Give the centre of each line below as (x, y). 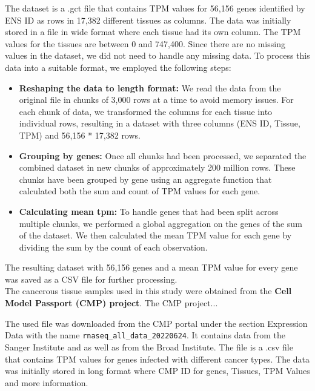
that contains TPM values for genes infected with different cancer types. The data (157, 359)
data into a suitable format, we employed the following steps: (118, 67)
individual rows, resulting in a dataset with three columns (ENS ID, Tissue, (160, 123)
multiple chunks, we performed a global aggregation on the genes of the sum (161, 223)
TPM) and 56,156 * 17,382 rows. (80, 135)
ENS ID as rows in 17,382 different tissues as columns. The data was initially (148, 20)
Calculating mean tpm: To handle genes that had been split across (149, 211)
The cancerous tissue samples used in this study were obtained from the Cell (148, 291)
